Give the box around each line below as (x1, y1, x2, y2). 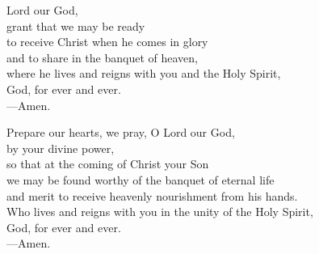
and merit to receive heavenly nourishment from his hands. (6, 187, 298, 204)
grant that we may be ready (6, 17, 145, 34)
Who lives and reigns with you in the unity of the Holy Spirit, (6, 203, 313, 220)
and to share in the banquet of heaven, (6, 49, 198, 66)
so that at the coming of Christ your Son (6, 155, 209, 172)
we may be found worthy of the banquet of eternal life (6, 171, 275, 188)
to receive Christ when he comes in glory (6, 33, 208, 50)
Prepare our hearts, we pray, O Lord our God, (6, 124, 235, 141)
